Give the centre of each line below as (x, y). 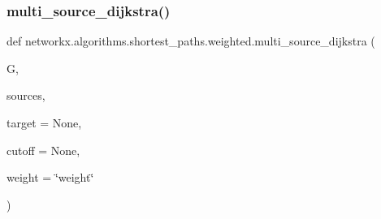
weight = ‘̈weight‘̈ (50, 177)
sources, (26, 95)
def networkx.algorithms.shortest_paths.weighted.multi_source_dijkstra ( (191, 41)
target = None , (44, 122)
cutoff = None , (43, 150)
